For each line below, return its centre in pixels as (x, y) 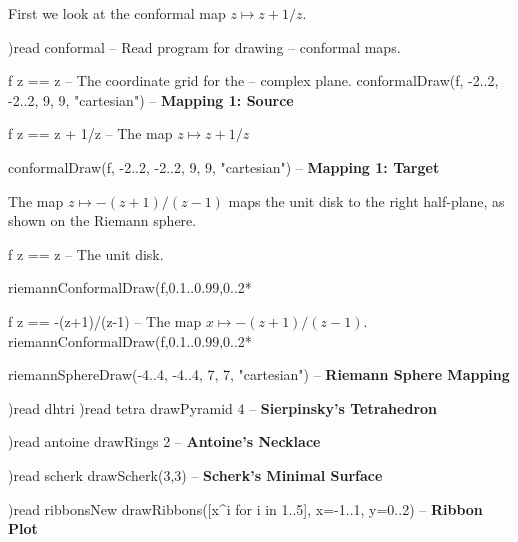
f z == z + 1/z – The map (90, 133)
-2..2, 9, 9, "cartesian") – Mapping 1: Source (151, 99)
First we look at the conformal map (117, 13)
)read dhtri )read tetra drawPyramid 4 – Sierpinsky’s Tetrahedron (223, 407)
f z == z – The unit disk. (86, 253)
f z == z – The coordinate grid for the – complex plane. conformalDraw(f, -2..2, (253, 80)
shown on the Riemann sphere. (102, 220)
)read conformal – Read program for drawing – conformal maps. (204, 46)
